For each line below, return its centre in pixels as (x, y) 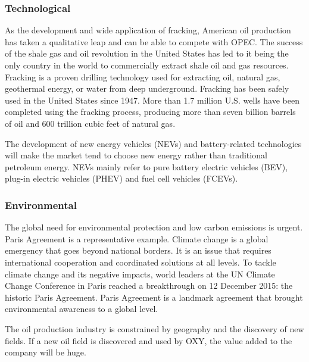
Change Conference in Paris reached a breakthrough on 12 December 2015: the (149, 285)
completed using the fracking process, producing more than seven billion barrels (150, 112)
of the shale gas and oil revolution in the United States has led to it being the (147, 53)
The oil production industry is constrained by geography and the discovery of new (154, 328)
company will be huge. (46, 352)
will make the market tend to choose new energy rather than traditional (136, 155)
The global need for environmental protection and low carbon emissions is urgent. (154, 227)
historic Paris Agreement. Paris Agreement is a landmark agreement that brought (154, 297)
